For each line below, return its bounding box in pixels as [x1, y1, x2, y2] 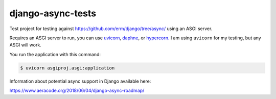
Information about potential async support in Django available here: [9, 78, 151, 84]
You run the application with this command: [9, 51, 101, 57]
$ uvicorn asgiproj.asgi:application [20, 65, 115, 71]
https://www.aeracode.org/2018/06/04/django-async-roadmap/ [9, 87, 145, 94]
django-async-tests [9, 8, 97, 19]
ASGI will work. [9, 42, 42, 48]
